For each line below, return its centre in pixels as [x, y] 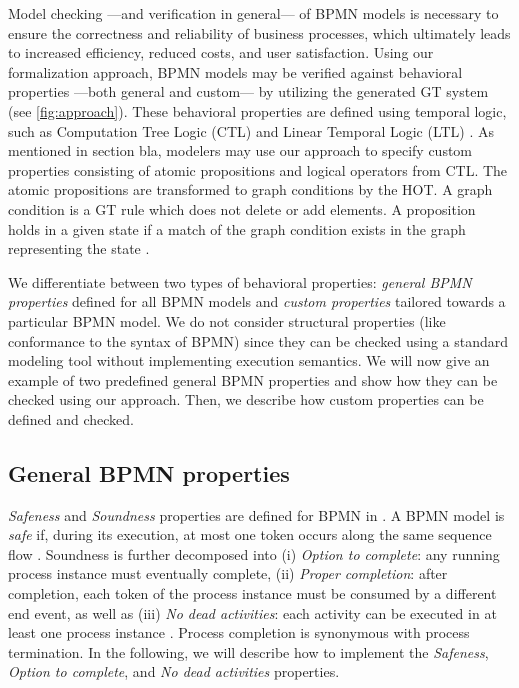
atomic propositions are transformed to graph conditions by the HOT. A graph [250, 189]
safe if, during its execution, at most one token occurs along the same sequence [250, 534]
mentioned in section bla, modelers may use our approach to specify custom [240, 150]
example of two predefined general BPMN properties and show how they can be [253, 379]
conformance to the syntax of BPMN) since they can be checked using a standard [258, 340]
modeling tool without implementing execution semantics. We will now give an [249, 360]
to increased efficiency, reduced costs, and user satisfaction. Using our [221, 52]
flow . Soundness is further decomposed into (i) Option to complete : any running [254, 553]
